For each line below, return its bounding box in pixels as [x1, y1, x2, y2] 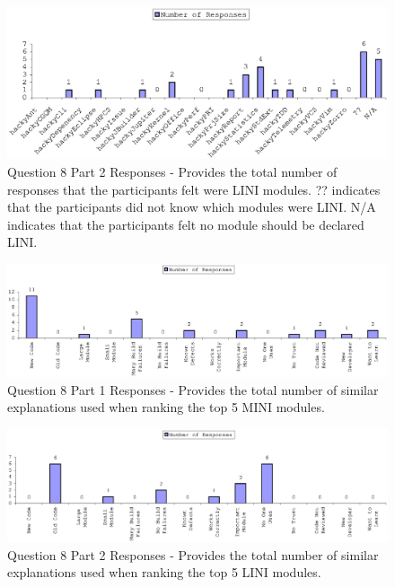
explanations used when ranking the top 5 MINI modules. [7, 398, 325, 416]
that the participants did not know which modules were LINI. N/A [7, 197, 376, 216]
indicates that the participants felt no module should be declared [7, 215, 364, 233]
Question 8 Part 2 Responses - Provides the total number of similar [7, 545, 379, 564]
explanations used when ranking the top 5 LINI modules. [7, 563, 321, 582]
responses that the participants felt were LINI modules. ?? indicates [7, 180, 381, 198]
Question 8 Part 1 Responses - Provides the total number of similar [7, 380, 379, 399]
